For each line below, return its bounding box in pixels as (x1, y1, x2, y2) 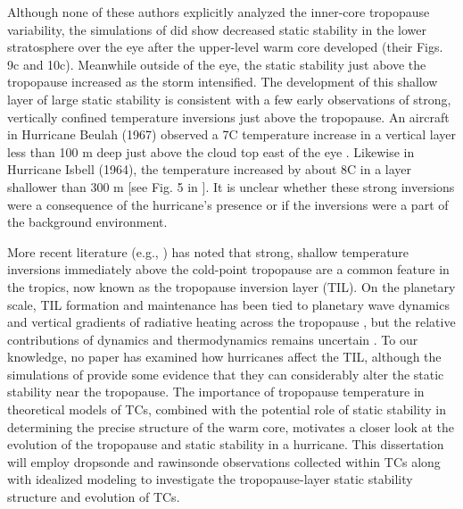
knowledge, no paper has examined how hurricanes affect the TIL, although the (7, 347, 442, 366)
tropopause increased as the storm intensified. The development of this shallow (7, 72, 438, 91)
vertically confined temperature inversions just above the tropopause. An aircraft (7, 107, 450, 126)
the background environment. (7, 213, 168, 231)
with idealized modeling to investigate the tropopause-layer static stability (7, 470, 413, 488)
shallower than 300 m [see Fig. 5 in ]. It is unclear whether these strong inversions (7, 177, 455, 196)
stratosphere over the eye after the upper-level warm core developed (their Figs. (7, 38, 443, 56)
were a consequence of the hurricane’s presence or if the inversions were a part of (7, 195, 449, 213)
